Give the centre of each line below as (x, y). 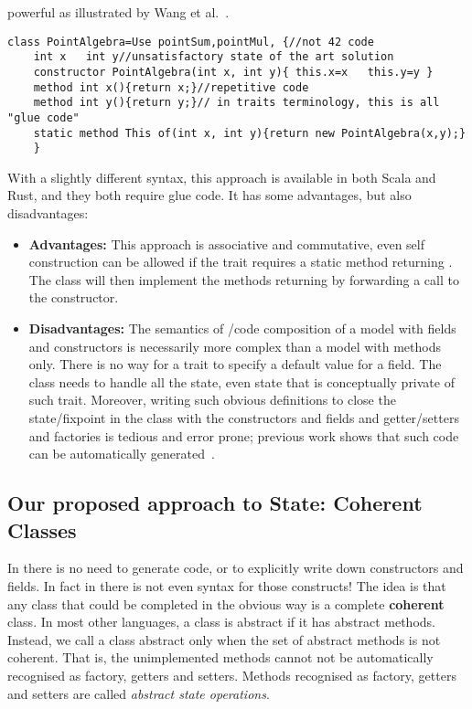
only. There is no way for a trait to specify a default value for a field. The (235, 364)
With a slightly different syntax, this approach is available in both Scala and (222, 177)
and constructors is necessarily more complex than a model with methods (235, 346)
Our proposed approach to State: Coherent (215, 503)
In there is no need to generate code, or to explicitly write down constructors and (236, 568)
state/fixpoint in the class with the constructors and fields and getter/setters (244, 417)
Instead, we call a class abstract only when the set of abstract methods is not (224, 639)
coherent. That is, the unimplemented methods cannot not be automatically (220, 657)
